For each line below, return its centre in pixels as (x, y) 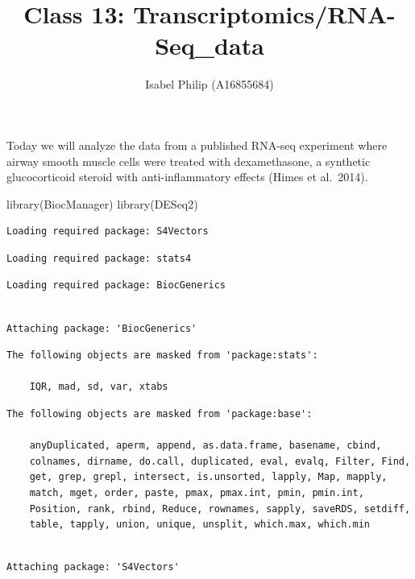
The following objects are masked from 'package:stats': (162, 356)
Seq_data (210, 45)
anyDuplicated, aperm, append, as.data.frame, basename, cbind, (205, 446)
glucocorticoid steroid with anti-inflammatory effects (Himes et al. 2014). (187, 177)
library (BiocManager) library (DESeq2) (102, 203)
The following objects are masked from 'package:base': (160, 414)
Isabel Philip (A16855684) (210, 84)
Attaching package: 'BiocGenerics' (102, 328)
